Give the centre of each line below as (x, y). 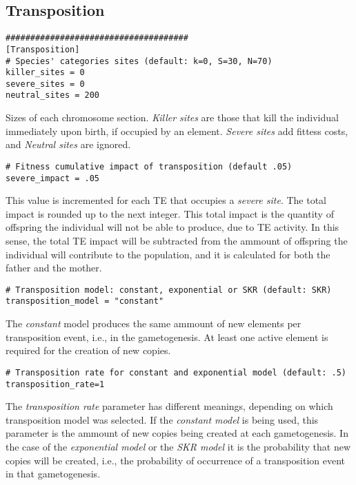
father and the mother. (54, 268)
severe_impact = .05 (53, 178)
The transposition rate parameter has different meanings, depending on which (169, 406)
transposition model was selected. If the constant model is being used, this (162, 419)
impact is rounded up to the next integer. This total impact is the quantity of (170, 213)
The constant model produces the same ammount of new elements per (154, 323)
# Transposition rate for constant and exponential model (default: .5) (176, 372)
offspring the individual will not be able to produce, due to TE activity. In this (172, 227)
